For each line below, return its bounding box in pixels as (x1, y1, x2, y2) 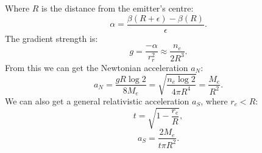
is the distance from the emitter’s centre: (41, 2, 194, 14)
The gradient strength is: (5, 32, 98, 44)
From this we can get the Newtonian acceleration (5, 61, 188, 73)
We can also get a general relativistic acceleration (5, 95, 189, 107)
